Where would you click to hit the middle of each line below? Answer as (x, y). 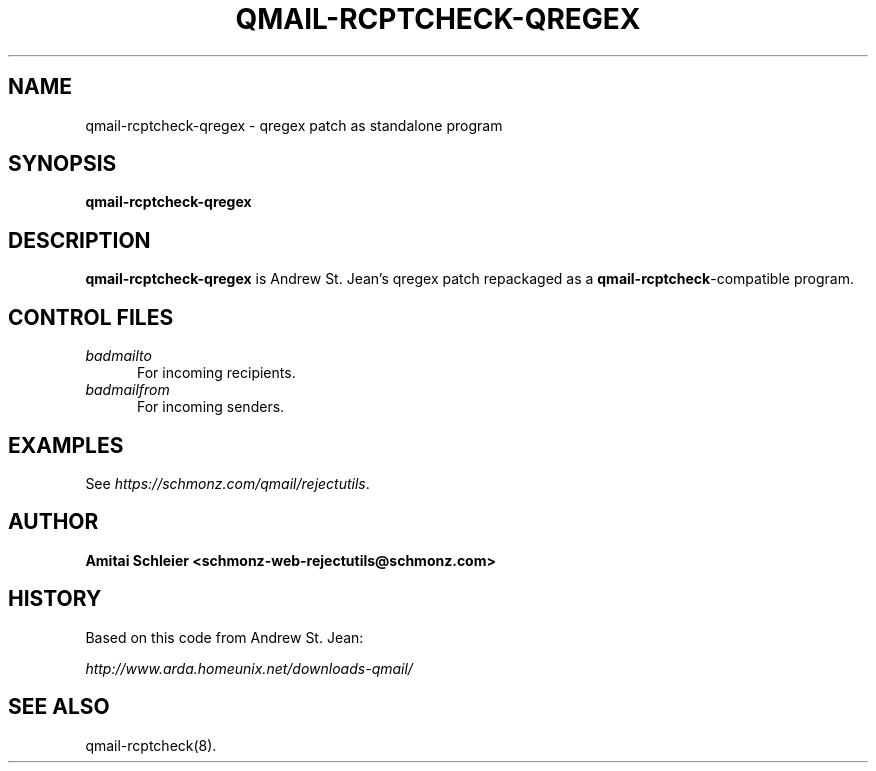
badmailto (118, 356)
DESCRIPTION (79, 240)
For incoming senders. (211, 407)
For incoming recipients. (216, 373)
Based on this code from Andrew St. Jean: (224, 637)
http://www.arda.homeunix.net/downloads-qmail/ (249, 668)
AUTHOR (53, 522)
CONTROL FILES (91, 317)
